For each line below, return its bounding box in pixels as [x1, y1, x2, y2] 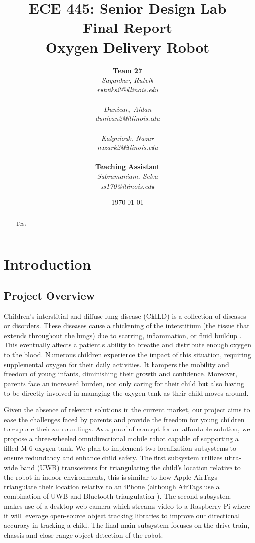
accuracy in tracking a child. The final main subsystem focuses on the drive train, [4, 520, 250, 530]
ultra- [224, 452, 242, 462]
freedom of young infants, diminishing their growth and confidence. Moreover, [4, 369, 238, 379]
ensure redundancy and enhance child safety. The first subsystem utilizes [4, 452, 223, 462]
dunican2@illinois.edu [95, 113, 160, 123]
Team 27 [113, 65, 142, 75]
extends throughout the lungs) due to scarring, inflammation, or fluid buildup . [4, 330, 242, 340]
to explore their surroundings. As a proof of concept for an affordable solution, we [4, 424, 250, 434]
